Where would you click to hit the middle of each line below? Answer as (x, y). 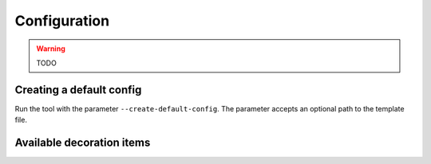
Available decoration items (83, 143)
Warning (51, 49)
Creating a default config (78, 90)
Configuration (62, 21)
